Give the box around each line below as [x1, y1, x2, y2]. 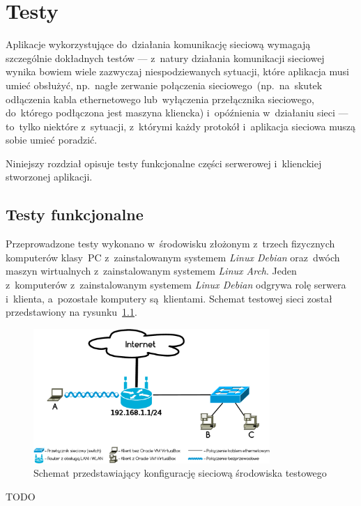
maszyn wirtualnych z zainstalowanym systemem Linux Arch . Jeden [6, 263, 297, 278]
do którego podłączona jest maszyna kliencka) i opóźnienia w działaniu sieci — [6, 105, 348, 120]
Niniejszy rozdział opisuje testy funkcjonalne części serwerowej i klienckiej [6, 155, 322, 170]
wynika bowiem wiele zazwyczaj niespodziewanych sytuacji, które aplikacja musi [6, 64, 349, 79]
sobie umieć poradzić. [6, 132, 98, 147]
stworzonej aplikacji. [6, 169, 93, 184]
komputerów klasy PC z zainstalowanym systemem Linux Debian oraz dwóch [6, 250, 340, 264]
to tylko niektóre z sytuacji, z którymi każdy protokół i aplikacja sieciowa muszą [6, 118, 356, 133]
